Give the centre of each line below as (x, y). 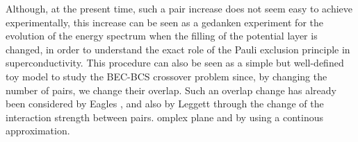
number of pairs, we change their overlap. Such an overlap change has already (171, 90)
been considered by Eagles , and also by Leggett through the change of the (165, 104)
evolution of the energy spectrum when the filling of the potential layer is (162, 36)
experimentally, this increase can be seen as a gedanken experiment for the (164, 22)
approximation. (38, 131)
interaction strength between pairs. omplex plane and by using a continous (165, 117)
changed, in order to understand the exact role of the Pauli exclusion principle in (178, 49)
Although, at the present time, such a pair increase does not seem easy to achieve (179, 8)
